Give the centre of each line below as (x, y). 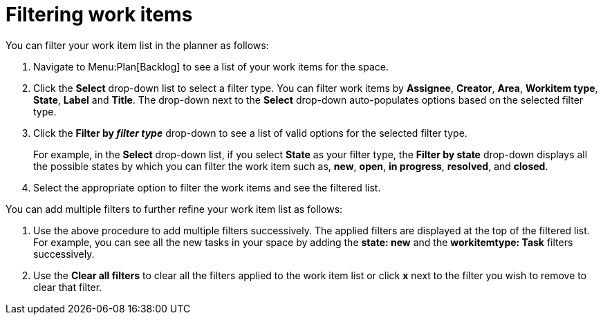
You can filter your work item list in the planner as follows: (137, 45)
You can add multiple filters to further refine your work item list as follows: (174, 209)
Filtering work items (99, 15)
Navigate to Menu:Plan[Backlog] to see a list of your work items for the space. (211, 66)
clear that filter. (68, 287)
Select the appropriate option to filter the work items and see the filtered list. (207, 187)
